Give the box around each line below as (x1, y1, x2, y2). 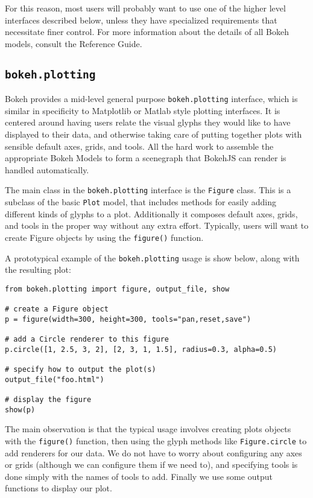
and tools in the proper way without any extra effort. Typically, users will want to (5, 219, 309, 232)
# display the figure (5, 395, 92, 404)
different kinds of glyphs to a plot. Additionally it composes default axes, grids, (5, 207, 298, 220)
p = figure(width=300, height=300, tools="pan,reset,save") (5, 314, 251, 324)
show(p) (5, 405, 36, 414)
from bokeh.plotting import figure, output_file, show (5, 284, 230, 293)
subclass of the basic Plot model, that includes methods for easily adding (5, 196, 277, 208)
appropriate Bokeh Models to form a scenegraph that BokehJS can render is (5, 152, 286, 164)
